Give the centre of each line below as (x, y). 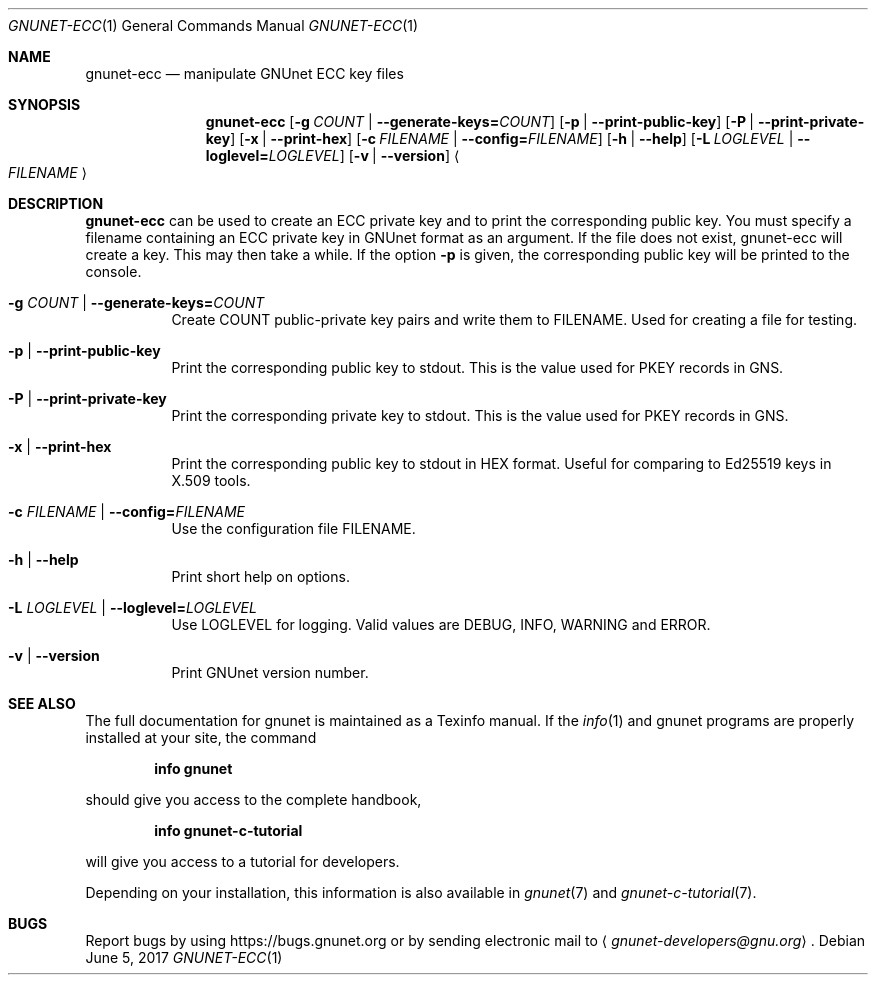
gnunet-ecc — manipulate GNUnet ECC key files (244, 73)
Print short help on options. (260, 576)
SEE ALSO (42, 703)
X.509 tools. (211, 480)
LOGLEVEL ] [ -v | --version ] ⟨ (364, 155)
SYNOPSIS (44, 104)
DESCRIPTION (56, 203)
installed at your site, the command (201, 737)
